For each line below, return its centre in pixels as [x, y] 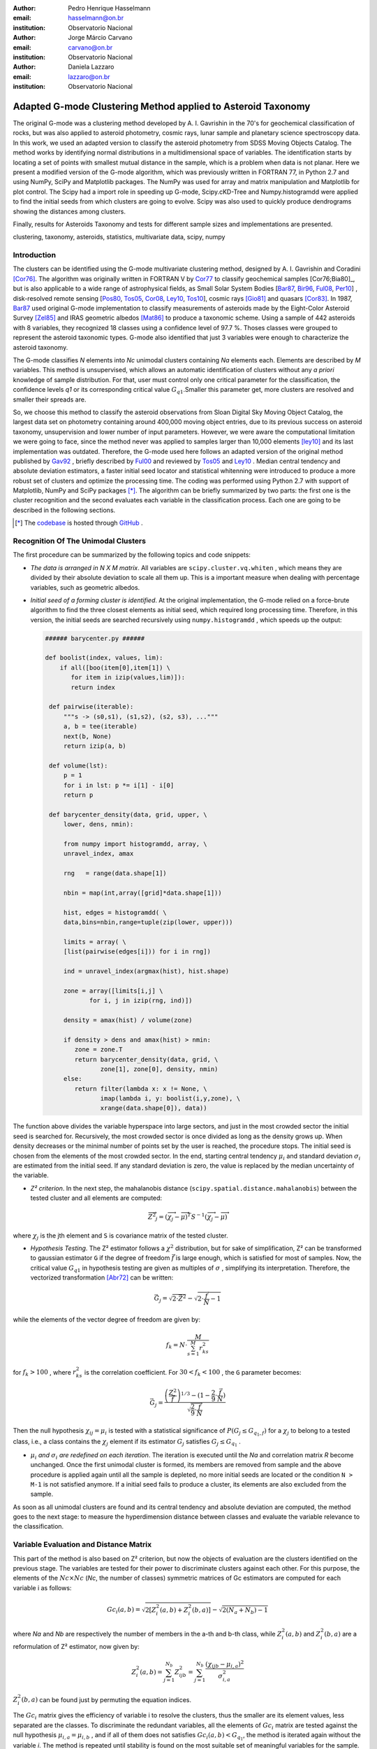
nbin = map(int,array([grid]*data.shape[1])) [143, 893]
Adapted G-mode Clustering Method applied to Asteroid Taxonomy [162, 106]
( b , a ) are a [341, 1634]
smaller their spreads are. [50, 399]
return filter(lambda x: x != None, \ [141, 1089]
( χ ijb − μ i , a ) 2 [224, 1664]
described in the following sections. [64, 510]
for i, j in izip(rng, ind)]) [141, 1001]
